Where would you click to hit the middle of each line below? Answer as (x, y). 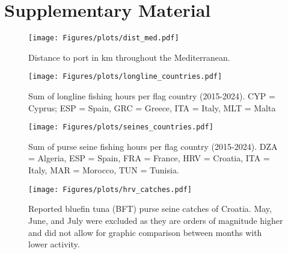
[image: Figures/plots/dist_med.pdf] (104, 38)
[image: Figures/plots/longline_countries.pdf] (125, 77)
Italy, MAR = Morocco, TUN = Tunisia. (104, 170)
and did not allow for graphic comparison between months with (145, 232)
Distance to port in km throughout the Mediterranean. (129, 57)
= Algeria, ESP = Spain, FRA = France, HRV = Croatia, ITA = (149, 158)
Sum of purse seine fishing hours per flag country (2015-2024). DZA (153, 146)
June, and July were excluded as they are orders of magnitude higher (156, 220)
